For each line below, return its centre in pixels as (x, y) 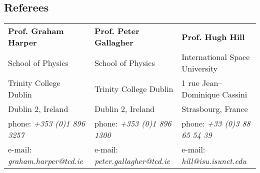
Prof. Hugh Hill (213, 36)
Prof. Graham (36, 31)
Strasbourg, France (215, 109)
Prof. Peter (117, 31)
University (199, 68)
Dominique (200, 94)
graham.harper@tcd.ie (45, 161)
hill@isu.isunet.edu (214, 161)
